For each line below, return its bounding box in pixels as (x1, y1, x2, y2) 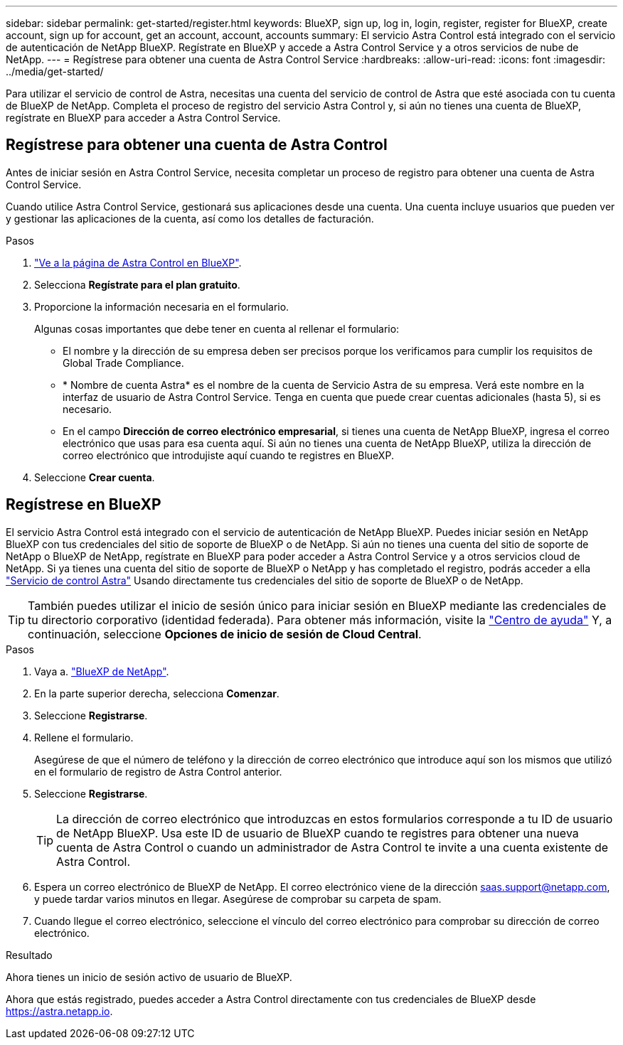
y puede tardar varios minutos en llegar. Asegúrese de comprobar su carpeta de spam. (34, 892, 442, 905)
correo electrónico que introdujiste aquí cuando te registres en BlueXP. (63, 449, 394, 461)
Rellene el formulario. (34, 731, 134, 744)
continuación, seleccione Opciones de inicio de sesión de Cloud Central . (28, 626, 422, 641)
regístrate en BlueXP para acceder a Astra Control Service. (6, 112, 281, 124)
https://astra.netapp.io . (6, 1004, 113, 1017)
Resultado (6, 948, 53, 961)
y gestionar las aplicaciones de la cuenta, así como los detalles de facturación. (6, 212, 374, 225)
